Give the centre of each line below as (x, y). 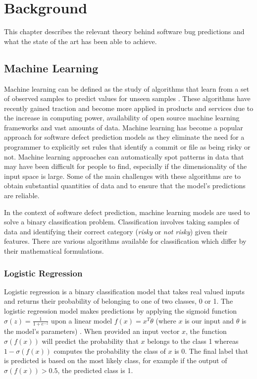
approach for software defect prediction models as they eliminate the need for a (124, 137)
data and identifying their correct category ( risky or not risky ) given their (116, 231)
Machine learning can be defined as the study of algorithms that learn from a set (127, 88)
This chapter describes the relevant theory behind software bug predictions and (124, 31)
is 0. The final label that (211, 351)
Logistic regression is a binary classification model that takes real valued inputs (124, 291)
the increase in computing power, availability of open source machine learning (122, 118)
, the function (206, 331)
